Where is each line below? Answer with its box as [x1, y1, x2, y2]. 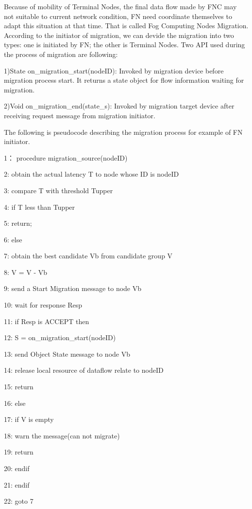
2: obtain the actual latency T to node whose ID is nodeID [4, 169, 179, 179]
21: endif [4, 479, 30, 490]
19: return [4, 447, 34, 457]
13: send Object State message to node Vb [4, 348, 130, 359]
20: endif [4, 463, 30, 473]
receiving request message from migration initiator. [4, 110, 155, 120]
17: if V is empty [4, 414, 54, 424]
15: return [4, 382, 34, 392]
